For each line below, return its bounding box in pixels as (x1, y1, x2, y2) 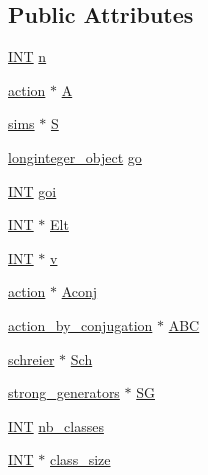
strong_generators (8, 382, 120, 403)
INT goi (8, 180, 57, 201)
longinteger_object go (8, 146, 142, 167)
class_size (50, 449, 111, 470)
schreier (8, 348, 55, 369)
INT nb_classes (8, 415, 104, 436)
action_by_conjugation (8, 314, 153, 335)
